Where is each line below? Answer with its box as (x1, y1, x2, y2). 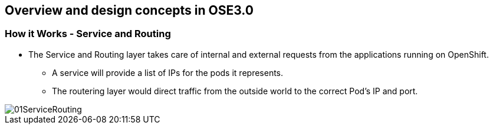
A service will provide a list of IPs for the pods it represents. (52, 67, 284, 78)
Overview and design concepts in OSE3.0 (5, 3, 254, 18)
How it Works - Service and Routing (5, 28, 171, 40)
